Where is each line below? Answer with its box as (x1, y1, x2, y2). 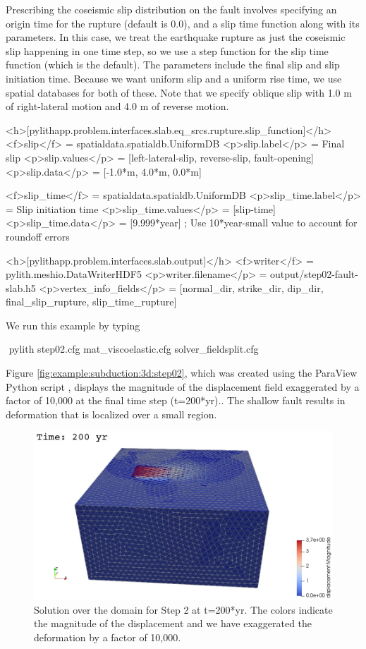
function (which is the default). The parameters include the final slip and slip (6, 57, 340, 72)
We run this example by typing (6, 317, 140, 332)
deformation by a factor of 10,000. (34, 629, 181, 644)
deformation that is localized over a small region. (6, 406, 217, 421)
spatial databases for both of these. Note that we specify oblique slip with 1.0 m (6, 85, 352, 99)
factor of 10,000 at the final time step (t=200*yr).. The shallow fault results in (6, 393, 346, 408)
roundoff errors (6, 229, 70, 243)
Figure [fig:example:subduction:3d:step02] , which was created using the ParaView (6, 365, 358, 380)
